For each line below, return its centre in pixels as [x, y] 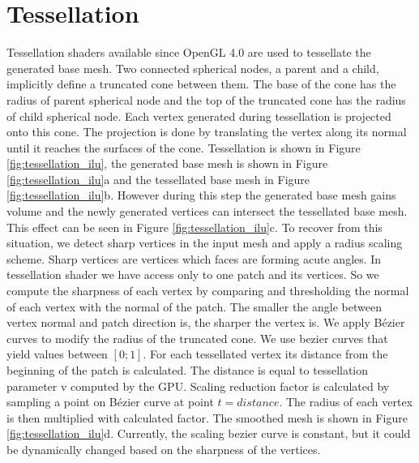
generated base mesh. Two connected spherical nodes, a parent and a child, [193, 68]
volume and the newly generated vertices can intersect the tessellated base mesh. [207, 211]
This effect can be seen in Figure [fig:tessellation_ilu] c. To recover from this [195, 227]
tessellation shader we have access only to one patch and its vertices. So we [193, 274]
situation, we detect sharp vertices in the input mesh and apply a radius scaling [205, 243]
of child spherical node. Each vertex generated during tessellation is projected [199, 116]
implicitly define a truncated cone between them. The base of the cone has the [201, 84]
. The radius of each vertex [346, 402]
